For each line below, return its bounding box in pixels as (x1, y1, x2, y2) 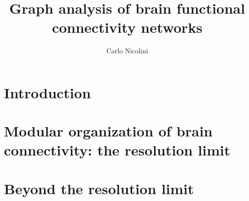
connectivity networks (52, 17, 203, 37)
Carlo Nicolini (106, 45, 148, 56)
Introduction (4, 82, 91, 102)
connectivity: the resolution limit (4, 140, 230, 160)
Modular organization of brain (4, 121, 213, 141)
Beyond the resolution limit (4, 178, 194, 198)
